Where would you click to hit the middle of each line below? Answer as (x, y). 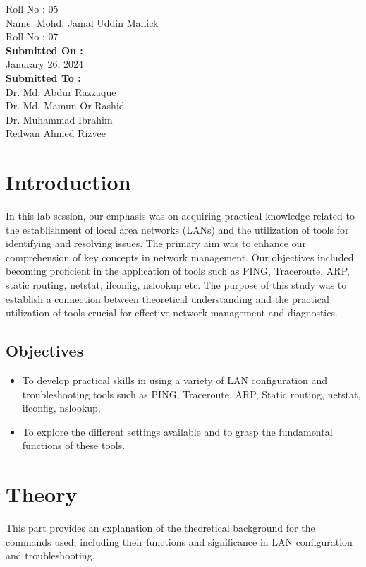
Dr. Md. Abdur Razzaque (61, 91)
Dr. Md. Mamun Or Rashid (65, 106)
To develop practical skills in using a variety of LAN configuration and (175, 380)
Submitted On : (44, 50)
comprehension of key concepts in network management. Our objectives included (180, 257)
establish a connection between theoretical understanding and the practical (167, 298)
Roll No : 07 (32, 36)
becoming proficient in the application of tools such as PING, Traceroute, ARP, (178, 271)
